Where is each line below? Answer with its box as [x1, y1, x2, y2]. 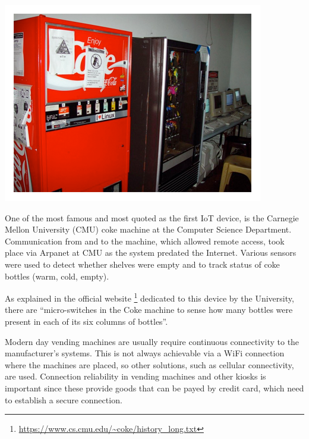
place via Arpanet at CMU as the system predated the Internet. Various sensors [5, 246, 297, 259]
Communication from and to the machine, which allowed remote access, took [5, 234, 285, 247]
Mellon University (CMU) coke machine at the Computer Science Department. [5, 223, 292, 236]
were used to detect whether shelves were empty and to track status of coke [5, 258, 280, 270]
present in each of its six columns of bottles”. [5, 315, 168, 327]
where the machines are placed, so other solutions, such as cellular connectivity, [5, 358, 294, 371]
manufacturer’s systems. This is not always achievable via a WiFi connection [5, 347, 285, 359]
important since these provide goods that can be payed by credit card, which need [5, 381, 304, 394]
